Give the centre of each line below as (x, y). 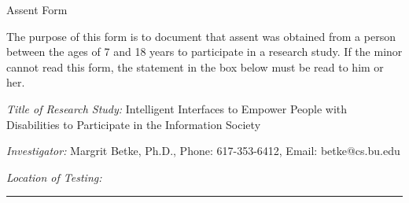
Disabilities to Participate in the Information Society (134, 124)
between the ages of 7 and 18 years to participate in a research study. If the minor (204, 52)
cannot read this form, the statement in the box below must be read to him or (195, 66)
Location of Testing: (54, 177)
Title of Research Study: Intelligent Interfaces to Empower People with (177, 108)
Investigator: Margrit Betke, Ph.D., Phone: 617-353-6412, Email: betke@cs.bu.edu (203, 151)
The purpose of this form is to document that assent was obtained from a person (201, 36)
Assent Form (37, 9)
